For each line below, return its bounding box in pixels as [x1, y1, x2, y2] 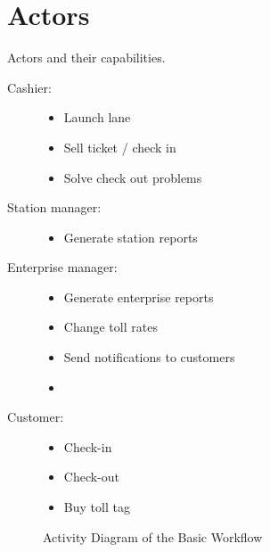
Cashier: [7, 78, 52, 96]
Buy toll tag [63, 498, 130, 516]
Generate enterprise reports [63, 287, 214, 306]
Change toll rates [63, 317, 158, 336]
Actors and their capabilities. [7, 48, 166, 67]
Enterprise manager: [7, 258, 118, 276]
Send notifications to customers [63, 348, 235, 367]
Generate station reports [63, 227, 198, 246]
